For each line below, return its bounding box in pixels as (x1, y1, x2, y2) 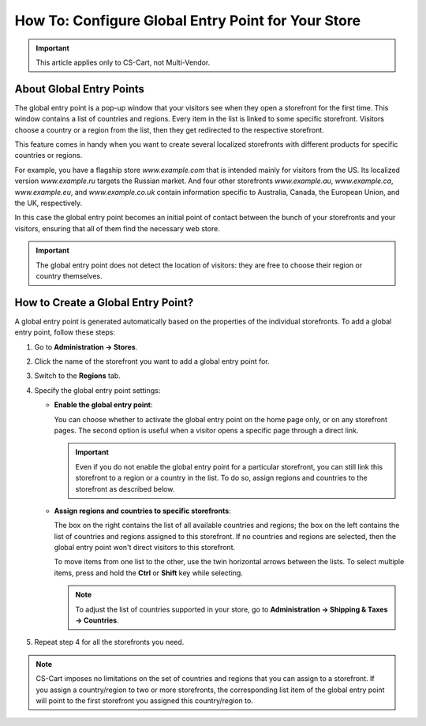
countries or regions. (14, 151, 83, 160)
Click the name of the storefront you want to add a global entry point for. (34, 357, 270, 366)
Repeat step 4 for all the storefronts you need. (34, 638, 185, 647)
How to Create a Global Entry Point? (14, 296, 194, 309)
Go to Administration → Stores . (34, 342, 138, 351)
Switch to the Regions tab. (34, 371, 121, 380)
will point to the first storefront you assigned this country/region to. (35, 695, 254, 705)
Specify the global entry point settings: (34, 385, 161, 395)
